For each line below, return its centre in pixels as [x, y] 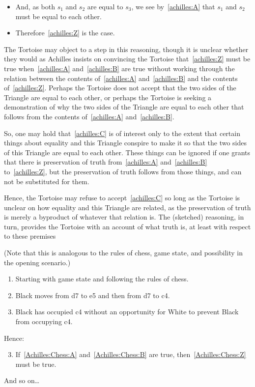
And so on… [22, 380]
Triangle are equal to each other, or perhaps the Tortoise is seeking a [108, 97]
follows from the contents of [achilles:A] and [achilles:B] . [89, 116]
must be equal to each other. [58, 16]
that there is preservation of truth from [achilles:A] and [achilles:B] [106, 162]
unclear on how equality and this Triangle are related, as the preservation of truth [127, 207]
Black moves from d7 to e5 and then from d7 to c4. [93, 295]
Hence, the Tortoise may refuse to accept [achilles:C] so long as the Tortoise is [122, 198]
